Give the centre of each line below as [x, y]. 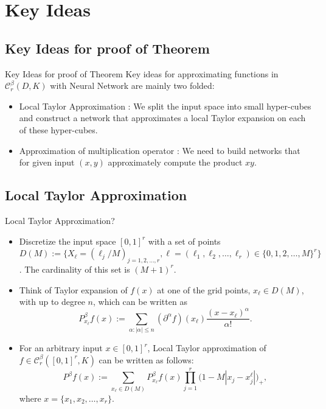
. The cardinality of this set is [75, 269]
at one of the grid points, [204, 289]
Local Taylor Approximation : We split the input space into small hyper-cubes [165, 106]
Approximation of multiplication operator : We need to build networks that [160, 150]
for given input [47, 162]
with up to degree [52, 302]
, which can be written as [140, 302]
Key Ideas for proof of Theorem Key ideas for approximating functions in [142, 73]
